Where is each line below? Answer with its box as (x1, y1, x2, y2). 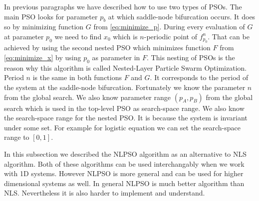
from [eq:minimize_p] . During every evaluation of (93, 21, 245, 32)
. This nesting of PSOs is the (147, 52, 235, 62)
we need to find (54, 31, 102, 41)
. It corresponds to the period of (150, 72, 249, 83)
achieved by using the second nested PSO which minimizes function (4, 42, 211, 53)
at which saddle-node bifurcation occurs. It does (108, 11, 256, 21)
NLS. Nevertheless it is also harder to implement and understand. (4, 188, 205, 198)
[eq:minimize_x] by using (4, 52, 81, 62)
